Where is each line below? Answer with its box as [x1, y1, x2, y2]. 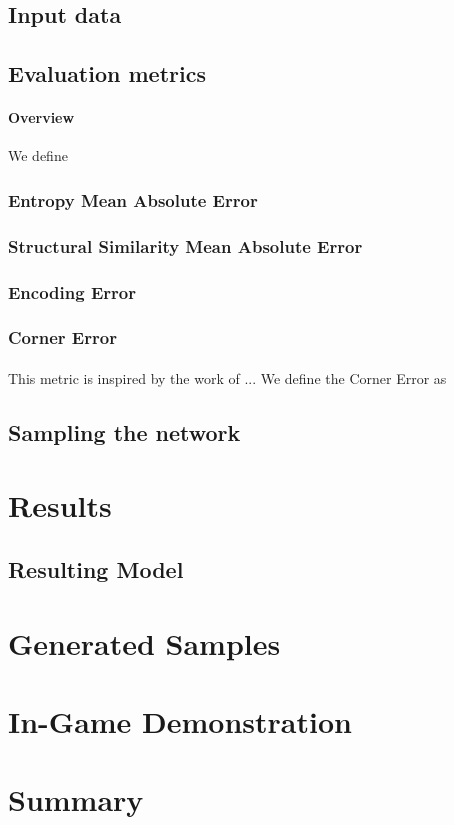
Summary [8, 779, 144, 820]
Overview [8, 107, 75, 128]
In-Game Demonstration [8, 701, 352, 742]
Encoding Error [8, 279, 136, 304]
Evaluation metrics [8, 58, 206, 89]
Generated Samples [8, 622, 281, 663]
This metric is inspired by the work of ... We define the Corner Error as [8, 367, 447, 388]
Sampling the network [8, 416, 241, 447]
